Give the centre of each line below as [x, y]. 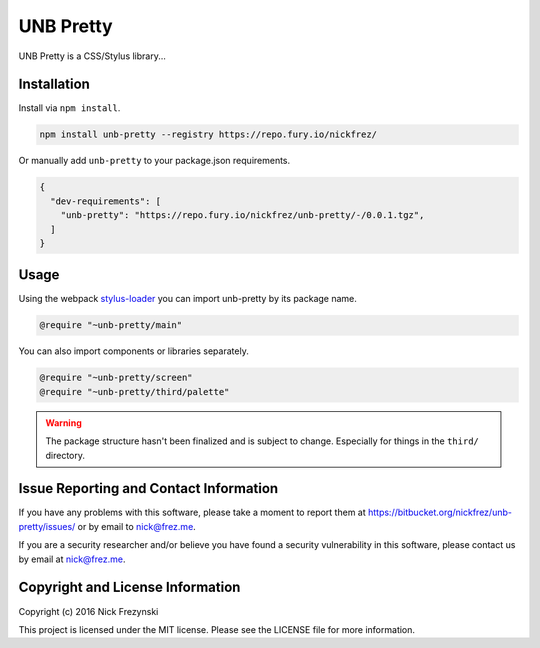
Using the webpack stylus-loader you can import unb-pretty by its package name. [187, 299]
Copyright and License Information [129, 587]
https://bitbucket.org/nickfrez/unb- [439, 512]
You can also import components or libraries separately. [133, 351]
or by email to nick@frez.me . [137, 526]
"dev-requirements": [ [106, 201]
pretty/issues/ [47, 526]
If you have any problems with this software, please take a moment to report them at [192, 512]
